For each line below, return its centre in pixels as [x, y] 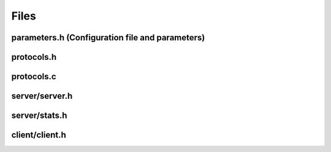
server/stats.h [39, 116]
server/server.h [42, 96]
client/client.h [39, 135]
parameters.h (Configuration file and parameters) [108, 38]
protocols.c [34, 77]
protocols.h [34, 57]
